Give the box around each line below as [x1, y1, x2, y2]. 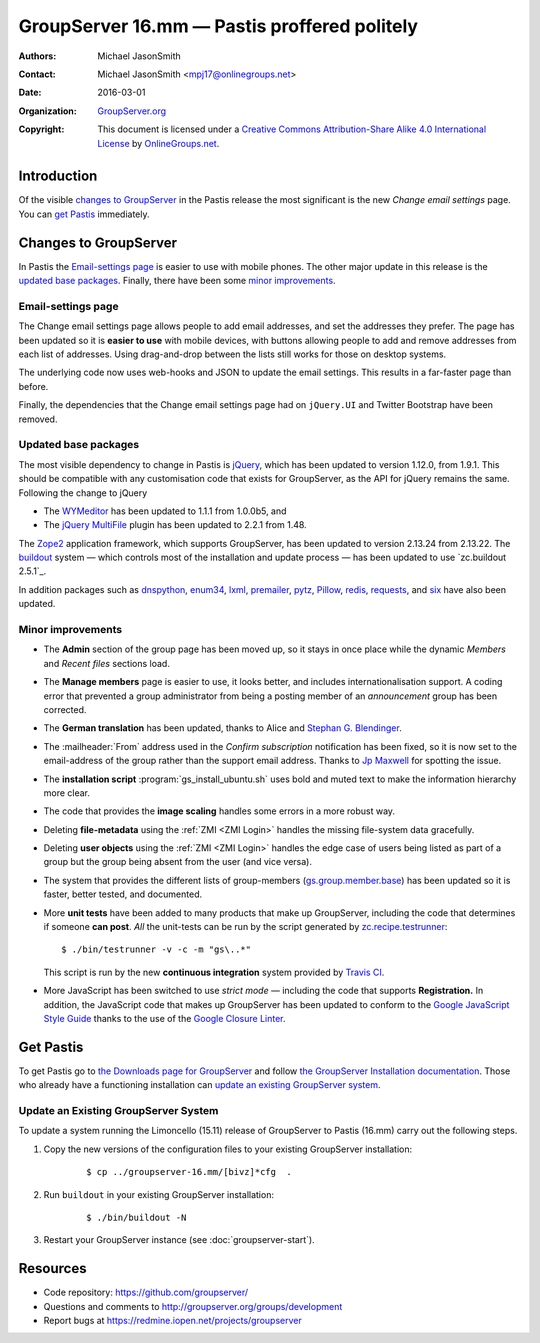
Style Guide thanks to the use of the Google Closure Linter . [43, 1012, 286, 1024]
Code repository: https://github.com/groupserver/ [43, 1286, 249, 1299]
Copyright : [18, 123, 65, 135]
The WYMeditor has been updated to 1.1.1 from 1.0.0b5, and [43, 505, 287, 517]
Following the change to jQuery [18, 486, 148, 499]
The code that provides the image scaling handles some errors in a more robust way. [43, 805, 395, 817]
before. [18, 380, 49, 392]
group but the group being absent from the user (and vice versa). [43, 856, 312, 868]
